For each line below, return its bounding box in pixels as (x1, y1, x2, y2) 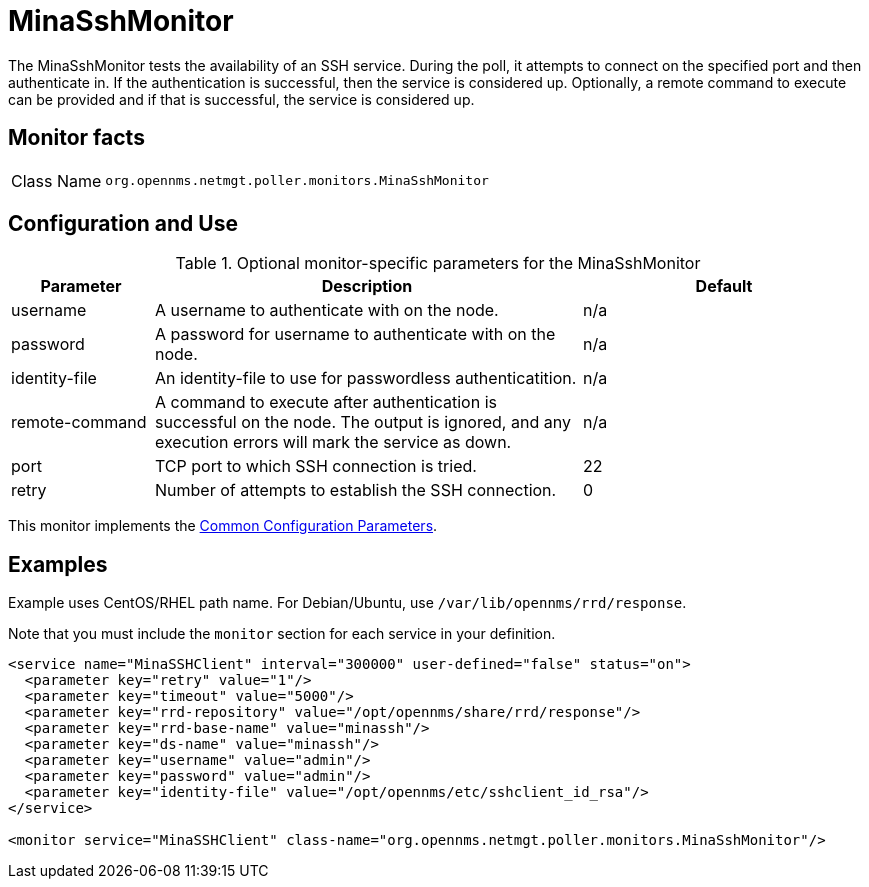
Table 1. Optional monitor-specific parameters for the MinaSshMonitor (175, 253, 701, 274)
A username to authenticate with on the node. (154, 300, 499, 321)
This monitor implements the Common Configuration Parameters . (8, 517, 438, 535)
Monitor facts (8, 125, 145, 151)
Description (321, 276, 413, 297)
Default (695, 276, 753, 297)
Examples (8, 551, 108, 577)
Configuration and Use (8, 211, 238, 237)
